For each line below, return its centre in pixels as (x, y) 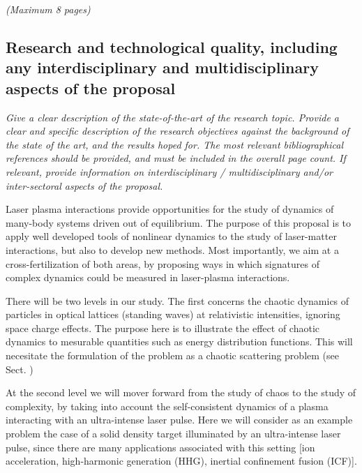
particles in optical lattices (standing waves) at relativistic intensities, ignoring (173, 314)
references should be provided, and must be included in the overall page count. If (176, 158)
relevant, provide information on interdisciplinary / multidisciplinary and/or (169, 171)
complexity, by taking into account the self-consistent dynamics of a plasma (167, 406)
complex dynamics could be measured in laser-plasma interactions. (148, 277)
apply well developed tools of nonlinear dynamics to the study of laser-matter (171, 236)
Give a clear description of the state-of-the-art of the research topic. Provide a (173, 117)
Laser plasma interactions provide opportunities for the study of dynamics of (170, 209)
